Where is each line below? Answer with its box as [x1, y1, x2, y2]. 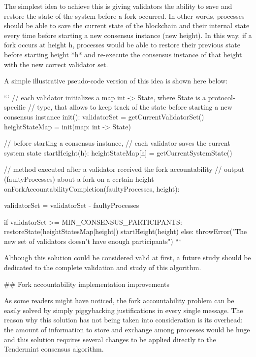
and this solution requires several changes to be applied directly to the [4, 334, 216, 344]
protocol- [208, 92, 235, 102]
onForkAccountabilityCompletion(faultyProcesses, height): [4, 183, 180, 194]
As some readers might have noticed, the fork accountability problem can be [4, 295, 234, 306]
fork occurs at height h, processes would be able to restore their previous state [4, 40, 240, 50]
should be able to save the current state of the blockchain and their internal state [4, 20, 250, 31]
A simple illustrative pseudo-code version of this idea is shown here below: [4, 76, 228, 86]
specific [4, 102, 26, 112]
